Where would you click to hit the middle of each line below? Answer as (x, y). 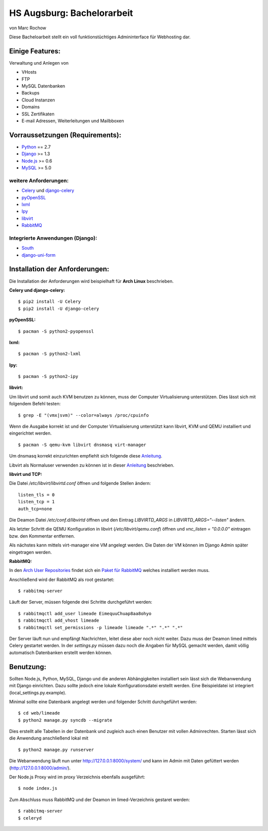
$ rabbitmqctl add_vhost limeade (59, 621)
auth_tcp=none (35, 509)
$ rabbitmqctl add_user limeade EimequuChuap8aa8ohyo (85, 613)
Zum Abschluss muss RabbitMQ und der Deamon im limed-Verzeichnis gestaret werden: (100, 799)
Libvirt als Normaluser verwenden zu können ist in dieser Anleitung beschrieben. (92, 465)
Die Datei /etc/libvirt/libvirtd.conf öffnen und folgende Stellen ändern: (80, 483)
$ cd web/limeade (39, 713)
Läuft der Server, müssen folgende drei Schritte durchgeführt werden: (81, 602)
